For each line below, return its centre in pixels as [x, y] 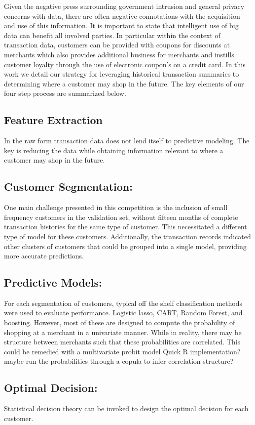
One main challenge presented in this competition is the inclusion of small [116, 207]
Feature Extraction [53, 120]
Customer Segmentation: [68, 187]
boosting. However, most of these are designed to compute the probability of [120, 322]
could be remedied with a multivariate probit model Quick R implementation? [122, 351]
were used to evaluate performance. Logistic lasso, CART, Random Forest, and [123, 313]
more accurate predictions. [44, 256]
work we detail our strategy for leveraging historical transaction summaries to [122, 74]
